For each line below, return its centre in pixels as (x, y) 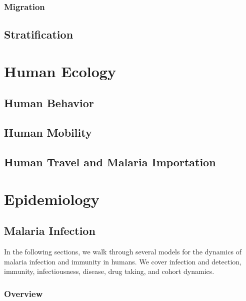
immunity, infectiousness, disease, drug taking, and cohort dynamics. (109, 271)
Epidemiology (52, 199)
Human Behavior (49, 103)
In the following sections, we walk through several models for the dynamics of (123, 251)
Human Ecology (60, 71)
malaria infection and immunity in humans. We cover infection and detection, (123, 261)
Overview (23, 293)
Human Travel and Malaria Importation (110, 162)
